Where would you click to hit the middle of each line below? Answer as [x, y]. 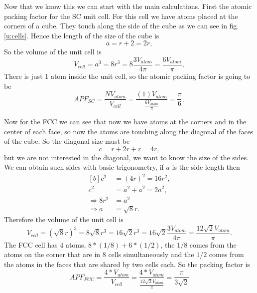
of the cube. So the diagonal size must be [67, 141]
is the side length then [206, 167]
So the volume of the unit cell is [53, 52]
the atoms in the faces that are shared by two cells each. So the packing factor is [127, 264]
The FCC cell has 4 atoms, [45, 244]
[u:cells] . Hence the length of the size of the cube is [82, 35]
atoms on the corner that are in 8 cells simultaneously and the [99, 254]
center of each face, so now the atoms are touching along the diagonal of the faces [129, 131]
